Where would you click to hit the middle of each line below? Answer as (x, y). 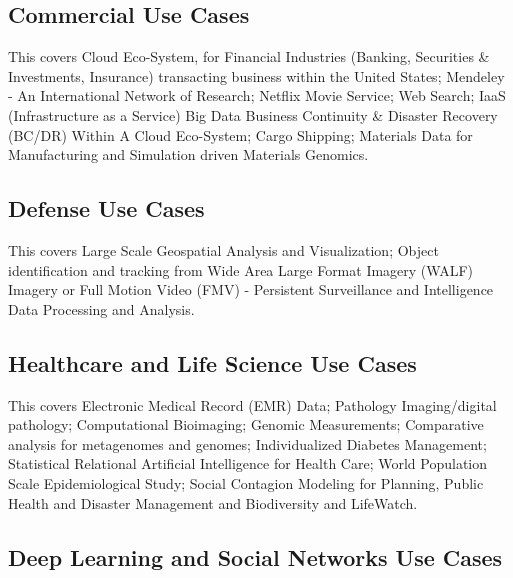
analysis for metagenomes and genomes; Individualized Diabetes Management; (247, 443)
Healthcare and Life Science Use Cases (212, 362)
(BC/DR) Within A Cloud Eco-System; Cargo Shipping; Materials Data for (240, 134)
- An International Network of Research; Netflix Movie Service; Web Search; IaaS (257, 95)
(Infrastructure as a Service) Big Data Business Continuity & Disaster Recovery (253, 114)
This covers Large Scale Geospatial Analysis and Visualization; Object (223, 249)
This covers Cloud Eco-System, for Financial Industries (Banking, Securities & (249, 56)
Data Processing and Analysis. (101, 308)
